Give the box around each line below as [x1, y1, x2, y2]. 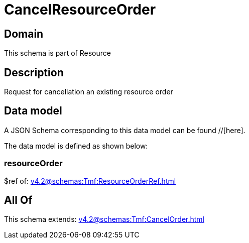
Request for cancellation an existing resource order [4, 87, 173, 96]
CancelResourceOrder [4, 1, 156, 18]
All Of [4, 194, 33, 207]
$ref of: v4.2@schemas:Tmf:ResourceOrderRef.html [4, 176, 176, 185]
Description [4, 66, 64, 79]
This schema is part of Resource [4, 49, 111, 58]
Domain [4, 27, 44, 40]
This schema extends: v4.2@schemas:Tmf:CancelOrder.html [4, 215, 204, 224]
